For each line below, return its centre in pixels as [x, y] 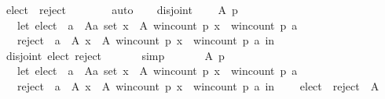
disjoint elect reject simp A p [115, 55]
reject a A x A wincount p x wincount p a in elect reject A [198, 85]
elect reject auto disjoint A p [122, 9]
